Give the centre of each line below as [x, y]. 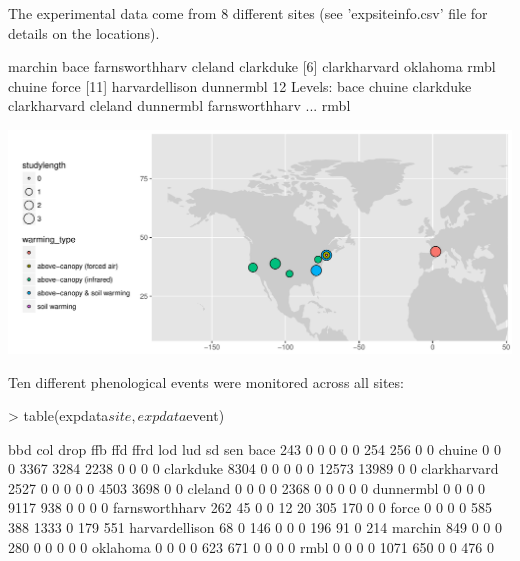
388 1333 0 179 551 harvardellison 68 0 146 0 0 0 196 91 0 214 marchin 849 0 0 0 [255, 527]
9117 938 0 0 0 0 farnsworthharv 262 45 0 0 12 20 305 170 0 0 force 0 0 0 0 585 [250, 507]
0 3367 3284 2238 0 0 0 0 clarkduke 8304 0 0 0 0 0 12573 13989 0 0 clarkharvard [253, 468]
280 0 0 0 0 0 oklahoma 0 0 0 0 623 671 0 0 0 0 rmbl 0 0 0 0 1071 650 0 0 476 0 [251, 546]
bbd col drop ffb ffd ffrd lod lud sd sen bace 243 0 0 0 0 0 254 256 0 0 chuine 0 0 [254, 448]
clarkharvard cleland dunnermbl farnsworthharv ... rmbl [179, 105]
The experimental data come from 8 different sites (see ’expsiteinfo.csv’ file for [248, 13]
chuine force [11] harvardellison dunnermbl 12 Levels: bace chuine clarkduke [240, 85]
